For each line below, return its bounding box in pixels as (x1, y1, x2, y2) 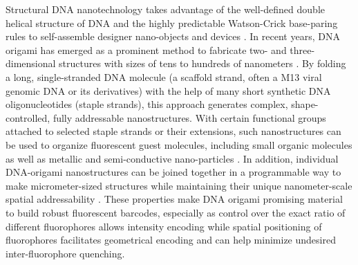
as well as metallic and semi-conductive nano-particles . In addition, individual (6, 151, 339, 165)
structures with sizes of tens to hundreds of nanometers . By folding (59, 56, 346, 71)
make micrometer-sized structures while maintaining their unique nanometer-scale (6, 178, 352, 192)
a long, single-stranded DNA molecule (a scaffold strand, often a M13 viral (6, 69, 322, 84)
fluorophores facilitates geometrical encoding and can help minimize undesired (6, 232, 336, 247)
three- (290, 42, 315, 57)
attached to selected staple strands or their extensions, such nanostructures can (6, 124, 341, 138)
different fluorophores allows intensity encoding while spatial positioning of (6, 219, 322, 233)
